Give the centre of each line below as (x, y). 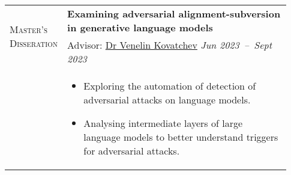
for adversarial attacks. (132, 151)
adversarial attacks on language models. (167, 100)
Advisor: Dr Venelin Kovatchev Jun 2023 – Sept (170, 45)
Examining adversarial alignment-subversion (174, 14)
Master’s (29, 29)
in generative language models (140, 27)
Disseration (34, 43)
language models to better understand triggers (181, 137)
